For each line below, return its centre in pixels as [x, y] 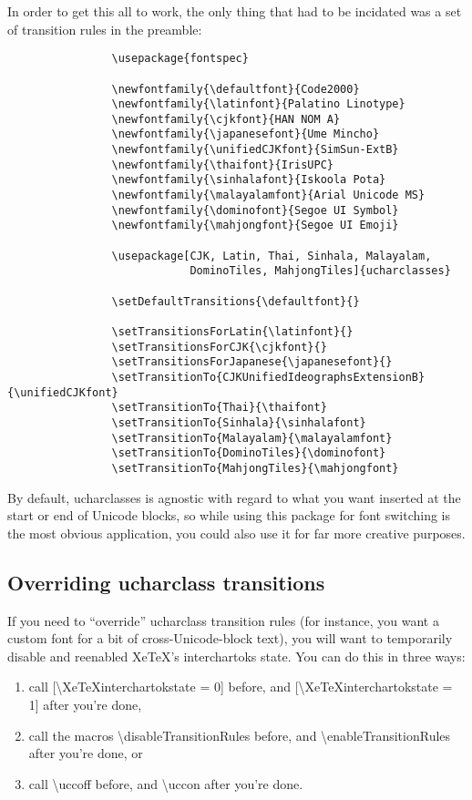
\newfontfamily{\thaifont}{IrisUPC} [222, 164]
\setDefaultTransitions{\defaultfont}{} [236, 301]
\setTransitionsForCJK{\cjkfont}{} [219, 347]
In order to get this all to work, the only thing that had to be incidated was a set [235, 11]
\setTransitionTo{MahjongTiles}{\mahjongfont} [255, 468]
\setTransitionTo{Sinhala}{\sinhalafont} [239, 422]
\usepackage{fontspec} [180, 59]
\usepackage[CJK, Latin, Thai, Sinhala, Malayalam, [272, 256]
